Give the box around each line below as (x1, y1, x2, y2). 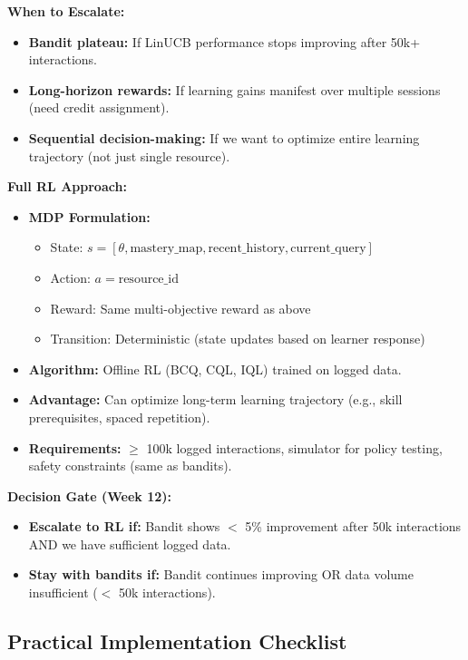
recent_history (208, 242, 286, 256)
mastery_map (130, 242, 203, 256)
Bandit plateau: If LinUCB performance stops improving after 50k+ (28, 32, 421, 51)
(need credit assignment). (28, 98, 170, 117)
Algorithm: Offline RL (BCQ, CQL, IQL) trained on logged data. (28, 359, 402, 378)
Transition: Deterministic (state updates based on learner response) (50, 329, 425, 348)
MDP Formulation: (28, 207, 151, 226)
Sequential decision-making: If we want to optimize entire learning (28, 128, 420, 147)
